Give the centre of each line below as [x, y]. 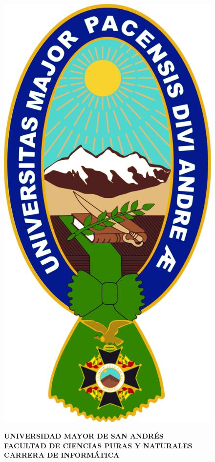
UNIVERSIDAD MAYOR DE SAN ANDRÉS [84, 435]
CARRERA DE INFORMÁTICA [62, 455]
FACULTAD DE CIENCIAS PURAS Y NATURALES [98, 445]
